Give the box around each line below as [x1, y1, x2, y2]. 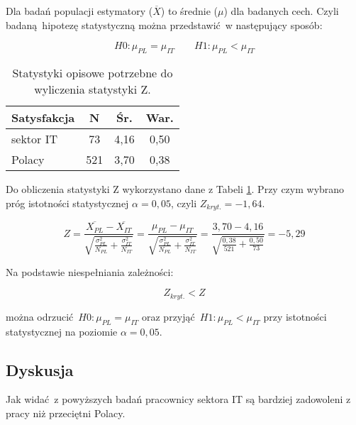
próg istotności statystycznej [6, 195, 129, 210]
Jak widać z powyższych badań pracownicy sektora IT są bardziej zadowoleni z [6, 392, 351, 407]
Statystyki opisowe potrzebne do [12, 64, 173, 81]
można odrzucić [6, 309, 74, 324]
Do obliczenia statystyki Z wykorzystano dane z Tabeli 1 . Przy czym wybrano [6, 181, 345, 196]
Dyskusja [6, 358, 74, 380]
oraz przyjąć [141, 309, 195, 324]
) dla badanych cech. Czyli [223, 4, 339, 18]
